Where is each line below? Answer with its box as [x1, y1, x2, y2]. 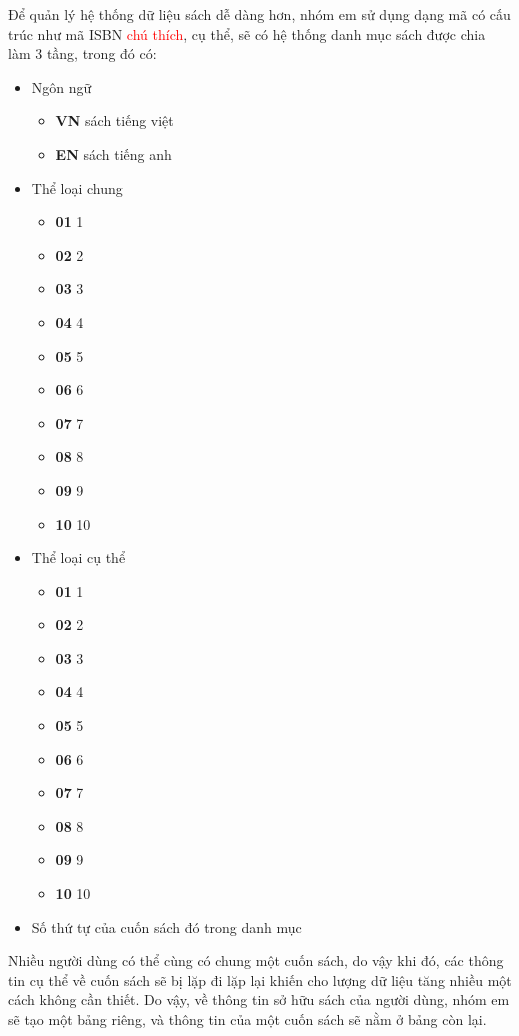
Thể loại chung [31, 177, 123, 198]
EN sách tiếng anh [55, 143, 172, 164]
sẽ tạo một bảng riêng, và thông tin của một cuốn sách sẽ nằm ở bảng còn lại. [8, 1009, 487, 1029]
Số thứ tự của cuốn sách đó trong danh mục [31, 916, 302, 937]
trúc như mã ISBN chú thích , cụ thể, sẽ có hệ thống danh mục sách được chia [8, 23, 486, 44]
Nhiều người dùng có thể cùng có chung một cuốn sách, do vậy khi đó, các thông [8, 950, 504, 971]
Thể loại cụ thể [31, 547, 126, 568]
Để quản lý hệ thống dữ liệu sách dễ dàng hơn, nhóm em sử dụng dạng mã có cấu [8, 4, 511, 24]
